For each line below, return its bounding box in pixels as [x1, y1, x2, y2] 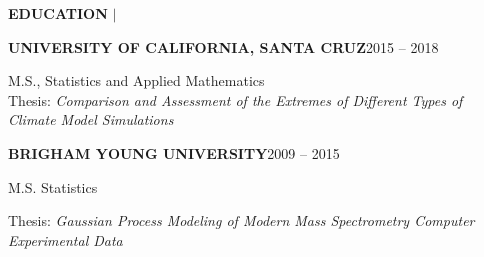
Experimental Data [8, 229, 123, 250]
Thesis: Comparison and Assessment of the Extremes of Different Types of [8, 89, 463, 110]
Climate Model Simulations [8, 109, 174, 130]
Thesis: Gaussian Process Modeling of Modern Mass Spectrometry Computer [8, 210, 475, 231]
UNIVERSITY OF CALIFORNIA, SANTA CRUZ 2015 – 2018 [8, 36, 439, 57]
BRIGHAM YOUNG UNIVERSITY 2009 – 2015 [8, 142, 340, 163]
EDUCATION [8, 3, 108, 23]
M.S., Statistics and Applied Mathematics [8, 70, 265, 91]
